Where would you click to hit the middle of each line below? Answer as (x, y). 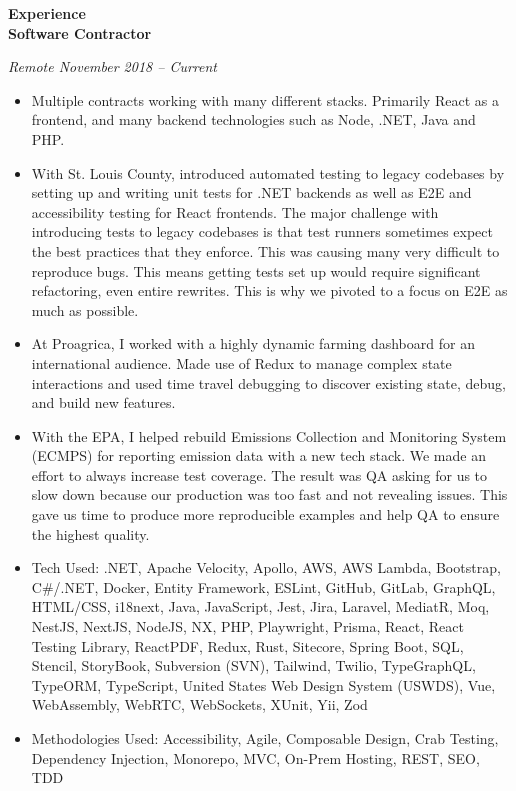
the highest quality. (90, 533)
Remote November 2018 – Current (113, 66)
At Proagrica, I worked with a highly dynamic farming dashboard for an (253, 343)
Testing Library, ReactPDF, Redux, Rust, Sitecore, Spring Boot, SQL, (247, 645)
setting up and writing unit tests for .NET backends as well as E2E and (251, 192)
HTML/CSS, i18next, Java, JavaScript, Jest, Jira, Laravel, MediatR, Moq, (260, 606)
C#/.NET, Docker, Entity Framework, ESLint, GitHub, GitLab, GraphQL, (263, 586)
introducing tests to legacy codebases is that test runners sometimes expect (262, 231)
